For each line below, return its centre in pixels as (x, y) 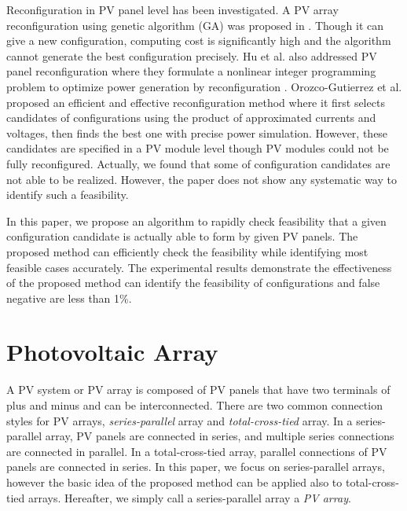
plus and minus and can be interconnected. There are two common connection (194, 405)
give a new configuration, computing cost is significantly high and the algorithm (199, 40)
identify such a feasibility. (68, 195)
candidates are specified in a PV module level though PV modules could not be (198, 148)
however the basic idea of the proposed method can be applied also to (174, 482)
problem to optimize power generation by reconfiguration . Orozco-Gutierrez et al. (204, 86)
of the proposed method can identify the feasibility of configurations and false (193, 283)
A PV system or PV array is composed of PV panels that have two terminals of (198, 390)
